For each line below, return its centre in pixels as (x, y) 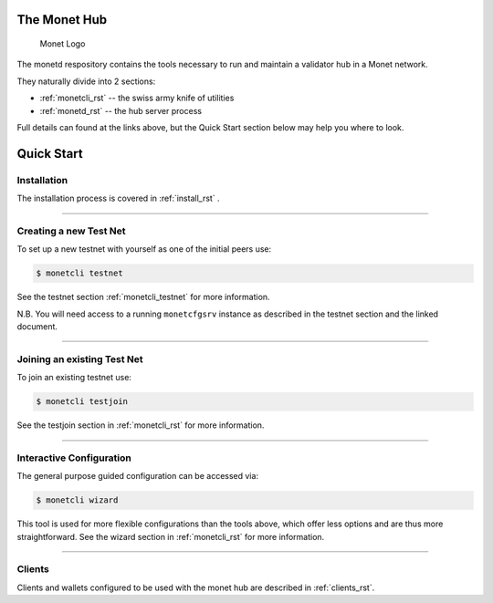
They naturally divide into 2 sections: (86, 81)
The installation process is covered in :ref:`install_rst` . (118, 198)
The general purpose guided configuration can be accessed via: (138, 476)
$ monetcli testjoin (82, 402)
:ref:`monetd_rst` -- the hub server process (121, 110)
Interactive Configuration (74, 458)
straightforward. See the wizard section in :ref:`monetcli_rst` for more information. (171, 536)
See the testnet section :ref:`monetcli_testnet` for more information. (143, 297)
